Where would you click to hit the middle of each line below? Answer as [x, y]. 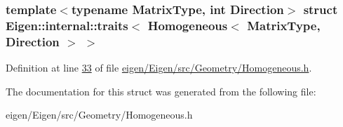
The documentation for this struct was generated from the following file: [161, 91]
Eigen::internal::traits [67, 25]
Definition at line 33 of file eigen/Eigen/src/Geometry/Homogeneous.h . [159, 68]
